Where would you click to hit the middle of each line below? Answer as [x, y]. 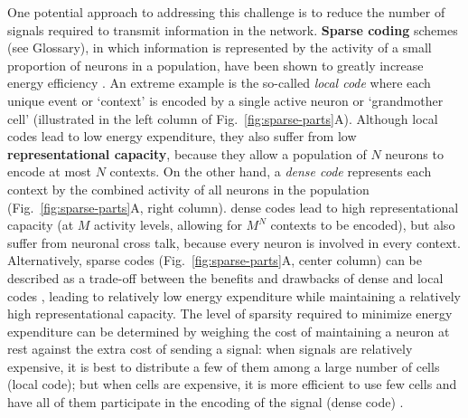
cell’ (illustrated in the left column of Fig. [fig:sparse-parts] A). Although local [223, 118]
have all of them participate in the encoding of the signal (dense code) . [206, 402]
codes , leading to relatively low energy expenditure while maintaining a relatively [234, 295]
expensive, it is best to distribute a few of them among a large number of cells [224, 366]
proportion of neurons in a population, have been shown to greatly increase [215, 65]
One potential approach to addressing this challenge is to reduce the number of [226, 12]
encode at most [50, 171]
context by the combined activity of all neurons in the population [188, 189]
